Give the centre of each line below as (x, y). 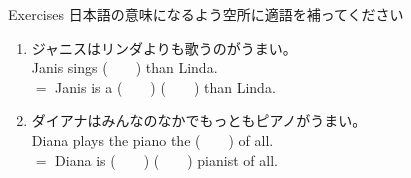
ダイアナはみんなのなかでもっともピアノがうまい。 (199, 120)
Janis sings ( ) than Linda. (124, 67)
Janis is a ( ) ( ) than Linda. (165, 86)
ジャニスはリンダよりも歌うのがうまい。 (164, 47)
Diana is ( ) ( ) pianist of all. (166, 159)
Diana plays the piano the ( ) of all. (152, 139)
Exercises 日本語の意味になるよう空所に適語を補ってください (206, 14)
